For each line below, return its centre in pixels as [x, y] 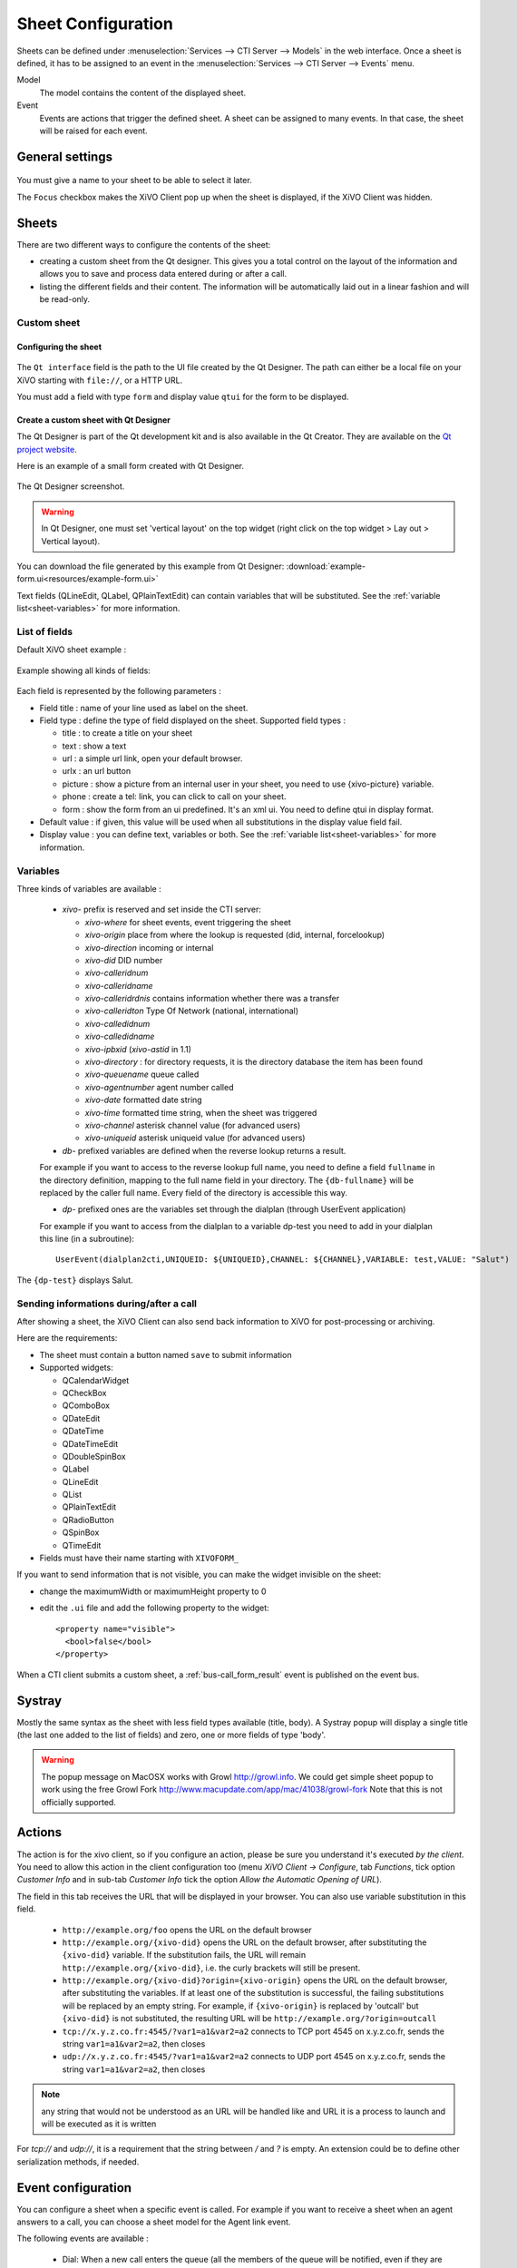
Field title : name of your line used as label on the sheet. [144, 708]
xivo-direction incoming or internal [149, 947]
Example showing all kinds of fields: [84, 670]
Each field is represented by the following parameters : [119, 691]
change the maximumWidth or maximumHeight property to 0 [153, 1591]
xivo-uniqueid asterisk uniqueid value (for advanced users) [195, 1138]
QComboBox [86, 1405]
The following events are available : [83, 2239]
